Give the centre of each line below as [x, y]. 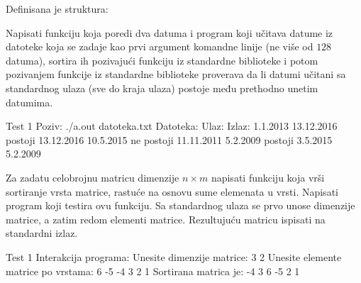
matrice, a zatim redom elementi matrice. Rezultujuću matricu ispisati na [166, 219]
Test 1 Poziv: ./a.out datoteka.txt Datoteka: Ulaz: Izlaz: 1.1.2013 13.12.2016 [172, 126]
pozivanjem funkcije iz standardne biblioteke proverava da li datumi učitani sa [176, 74]
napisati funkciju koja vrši [268, 177]
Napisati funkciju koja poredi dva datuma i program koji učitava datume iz [170, 32]
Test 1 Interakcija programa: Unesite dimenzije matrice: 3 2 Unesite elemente [174, 256]
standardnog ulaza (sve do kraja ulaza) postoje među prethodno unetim [162, 88]
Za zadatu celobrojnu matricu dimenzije [93, 177]
